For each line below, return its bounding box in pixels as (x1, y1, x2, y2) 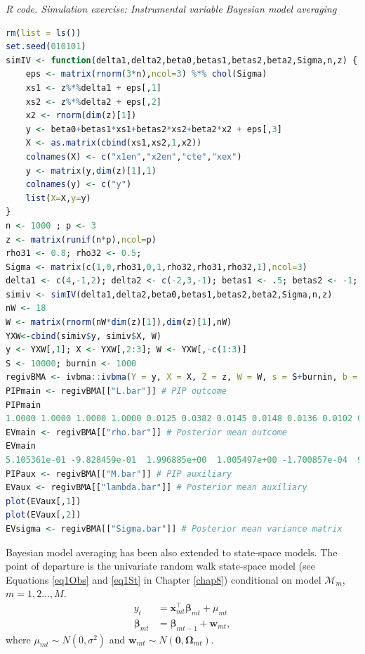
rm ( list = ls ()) (6, 27, 81, 38)
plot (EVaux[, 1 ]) (6, 496, 81, 506)
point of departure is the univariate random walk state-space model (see (6, 558, 316, 573)
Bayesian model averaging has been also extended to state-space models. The (6, 544, 338, 559)
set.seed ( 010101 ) (6, 41, 86, 52)
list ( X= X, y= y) (25, 193, 91, 203)
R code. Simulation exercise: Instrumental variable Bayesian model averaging (6, 1, 337, 15)
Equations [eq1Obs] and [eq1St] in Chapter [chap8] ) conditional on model (6, 572, 321, 586)
